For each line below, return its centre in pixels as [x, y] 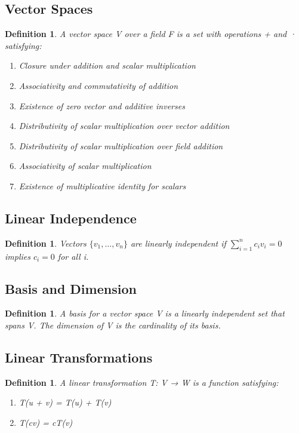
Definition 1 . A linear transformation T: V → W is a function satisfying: [142, 382]
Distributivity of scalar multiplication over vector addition [124, 126]
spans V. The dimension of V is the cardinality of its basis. [113, 325]
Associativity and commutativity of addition [98, 85]
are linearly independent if [178, 243]
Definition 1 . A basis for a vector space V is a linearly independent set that [145, 313]
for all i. [73, 256]
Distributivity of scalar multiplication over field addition [121, 145]
